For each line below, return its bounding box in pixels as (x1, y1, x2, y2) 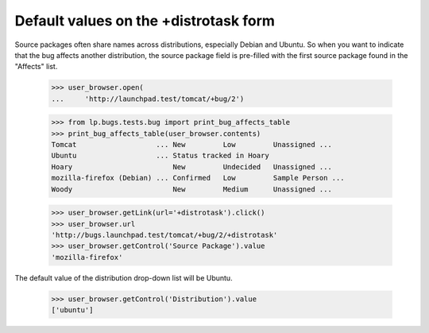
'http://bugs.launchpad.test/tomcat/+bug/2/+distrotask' (51, 230, 278, 239)
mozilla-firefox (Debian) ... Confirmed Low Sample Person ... (51, 173, 345, 183)
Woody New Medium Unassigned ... (51, 184, 333, 194)
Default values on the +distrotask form (14, 12, 276, 29)
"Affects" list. (14, 62, 58, 72)
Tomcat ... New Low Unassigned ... (51, 140, 333, 149)
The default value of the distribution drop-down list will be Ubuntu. (14, 273, 234, 282)
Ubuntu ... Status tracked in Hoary (51, 151, 269, 161)
